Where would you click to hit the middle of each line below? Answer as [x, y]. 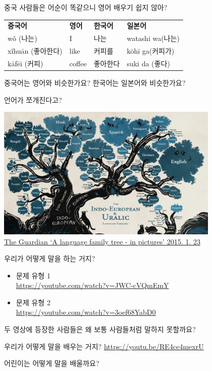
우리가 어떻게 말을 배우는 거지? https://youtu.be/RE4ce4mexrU [104, 346]
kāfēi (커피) [26, 63]
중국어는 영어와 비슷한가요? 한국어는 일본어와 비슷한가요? [95, 82]
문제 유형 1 [33, 275]
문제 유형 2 [33, 302]
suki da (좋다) [149, 63]
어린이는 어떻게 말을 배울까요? [52, 363]
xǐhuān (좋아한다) [35, 51]
